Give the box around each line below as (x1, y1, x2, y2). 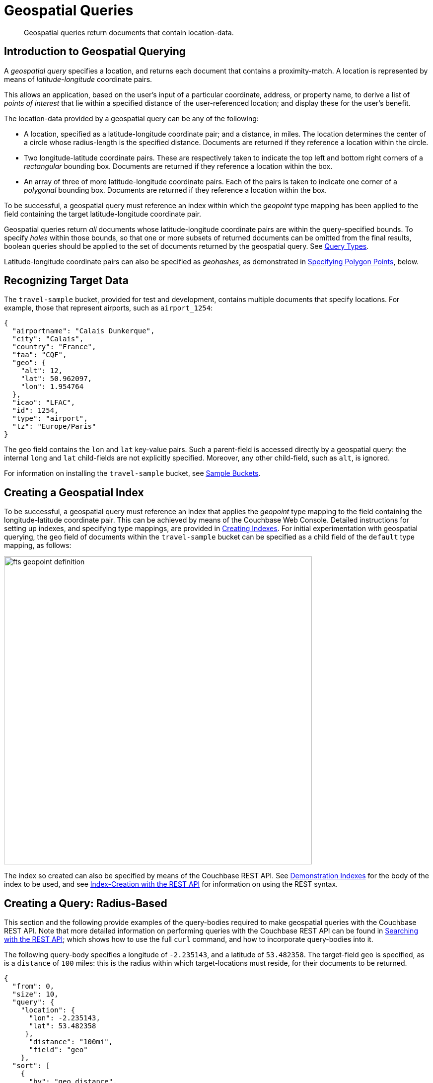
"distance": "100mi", (29, 1038, 113, 1046)
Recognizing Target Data (4, 274, 129, 287)
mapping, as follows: (4, 541, 72, 550)
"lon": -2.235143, (29, 1014, 100, 1022)
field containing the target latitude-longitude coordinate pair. (4, 209, 202, 218)
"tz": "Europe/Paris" (12, 422, 96, 431)
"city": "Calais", (12, 335, 84, 343)
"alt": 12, (20, 367, 63, 375)
